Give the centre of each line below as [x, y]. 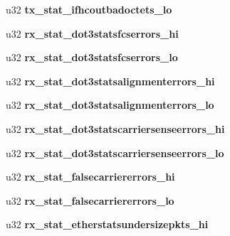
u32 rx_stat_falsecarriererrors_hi [90, 177]
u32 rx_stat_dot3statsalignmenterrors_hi [110, 81]
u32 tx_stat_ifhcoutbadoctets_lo [89, 9]
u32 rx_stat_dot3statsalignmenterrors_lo [110, 105]
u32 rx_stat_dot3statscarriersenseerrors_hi [115, 128]
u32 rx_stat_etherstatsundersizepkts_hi [107, 224]
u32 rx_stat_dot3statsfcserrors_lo [92, 57]
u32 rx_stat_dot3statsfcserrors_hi [92, 33]
